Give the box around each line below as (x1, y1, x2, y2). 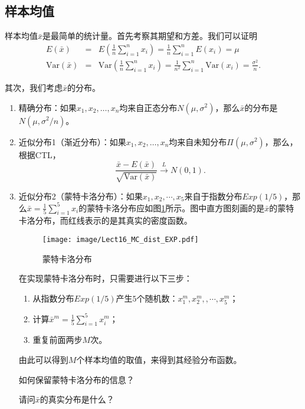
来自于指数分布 (184, 189, 242, 202)
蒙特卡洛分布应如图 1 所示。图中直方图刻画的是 (87, 201, 265, 214)
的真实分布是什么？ (40, 393, 114, 405)
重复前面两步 (32, 333, 83, 346)
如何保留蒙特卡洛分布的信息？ (18, 373, 135, 385)
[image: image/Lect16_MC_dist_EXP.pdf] (42, 235, 199, 244)
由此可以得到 (18, 353, 68, 365)
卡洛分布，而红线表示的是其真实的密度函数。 (18, 214, 192, 227)
